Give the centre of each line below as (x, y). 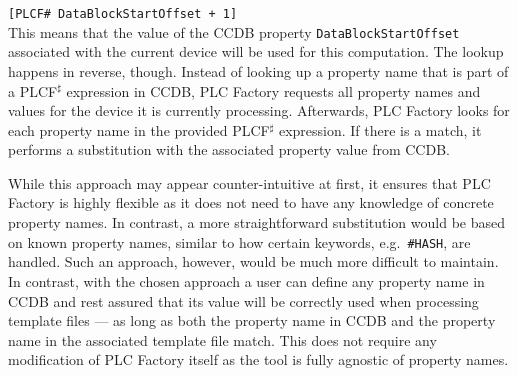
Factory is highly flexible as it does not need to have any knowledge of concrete (251, 202)
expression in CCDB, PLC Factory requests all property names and (273, 90)
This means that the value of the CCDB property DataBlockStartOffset (234, 31)
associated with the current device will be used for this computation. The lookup (256, 51)
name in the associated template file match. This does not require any (222, 339)
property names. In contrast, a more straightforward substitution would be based (256, 222)
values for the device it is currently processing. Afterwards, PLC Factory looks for (259, 110)
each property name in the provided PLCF (139, 129)
